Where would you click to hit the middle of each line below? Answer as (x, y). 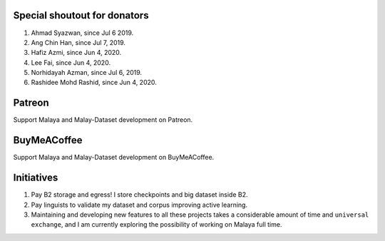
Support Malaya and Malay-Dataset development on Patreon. (103, 120)
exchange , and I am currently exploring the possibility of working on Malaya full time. (156, 225)
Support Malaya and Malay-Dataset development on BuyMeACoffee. (114, 158)
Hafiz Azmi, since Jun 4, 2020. (76, 53)
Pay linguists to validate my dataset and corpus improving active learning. (139, 205)
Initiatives (36, 178)
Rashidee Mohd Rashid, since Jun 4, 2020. (94, 83)
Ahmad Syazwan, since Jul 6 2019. (82, 33)
